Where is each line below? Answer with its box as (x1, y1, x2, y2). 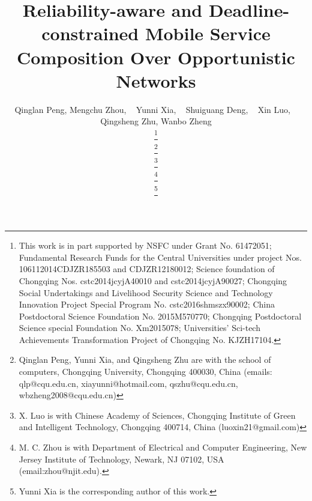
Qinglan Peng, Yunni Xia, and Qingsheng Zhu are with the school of (19, 353, 271, 366)
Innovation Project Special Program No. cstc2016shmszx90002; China (19, 298, 275, 311)
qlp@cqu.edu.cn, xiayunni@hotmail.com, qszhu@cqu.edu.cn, (19, 377, 238, 389)
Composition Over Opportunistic (17, 44, 295, 69)
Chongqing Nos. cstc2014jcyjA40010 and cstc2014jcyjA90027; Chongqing (19, 274, 287, 287)
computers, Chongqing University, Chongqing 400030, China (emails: (19, 365, 272, 378)
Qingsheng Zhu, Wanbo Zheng (100, 115, 212, 127)
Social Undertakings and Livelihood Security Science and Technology (19, 286, 273, 299)
